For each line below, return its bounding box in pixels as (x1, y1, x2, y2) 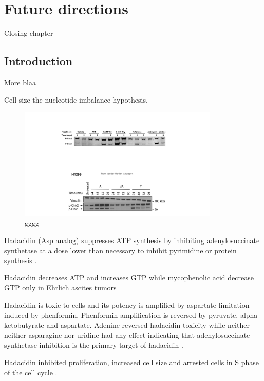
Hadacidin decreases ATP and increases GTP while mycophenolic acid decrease (4, 272, 254, 283)
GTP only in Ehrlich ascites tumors (4, 282, 117, 293)
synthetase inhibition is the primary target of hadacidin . (4, 339, 183, 350)
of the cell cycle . (4, 367, 58, 377)
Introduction (4, 53, 73, 69)
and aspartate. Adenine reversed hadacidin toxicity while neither (46, 319, 250, 330)
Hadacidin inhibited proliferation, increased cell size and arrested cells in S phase (4, 356, 259, 367)
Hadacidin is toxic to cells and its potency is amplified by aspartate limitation (4, 299, 250, 310)
